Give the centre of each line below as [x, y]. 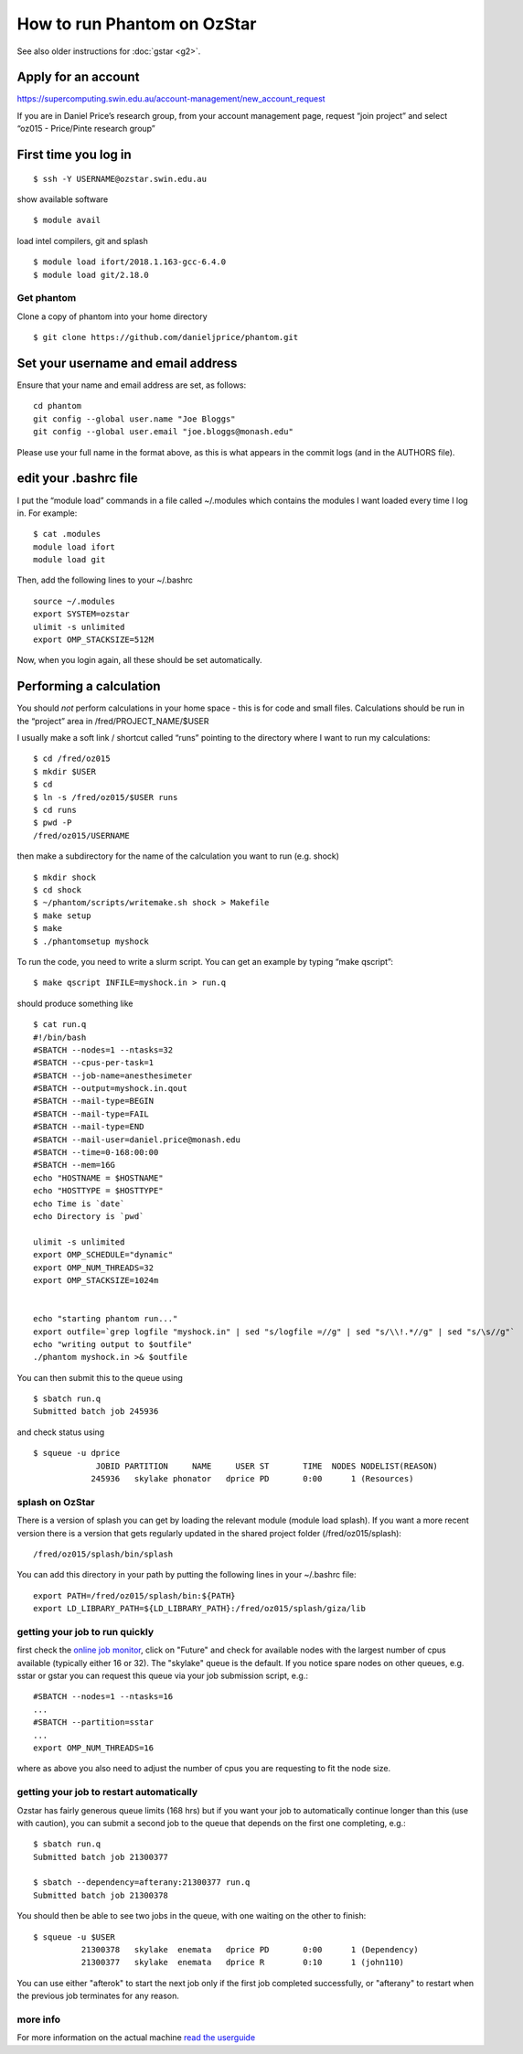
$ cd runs [55, 810]
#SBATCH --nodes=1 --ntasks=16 [103, 1697]
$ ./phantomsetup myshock [91, 941]
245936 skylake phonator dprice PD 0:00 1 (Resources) [252, 1479]
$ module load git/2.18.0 [91, 275]
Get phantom [47, 298]
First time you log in [74, 155]
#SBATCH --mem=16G [75, 1165]
